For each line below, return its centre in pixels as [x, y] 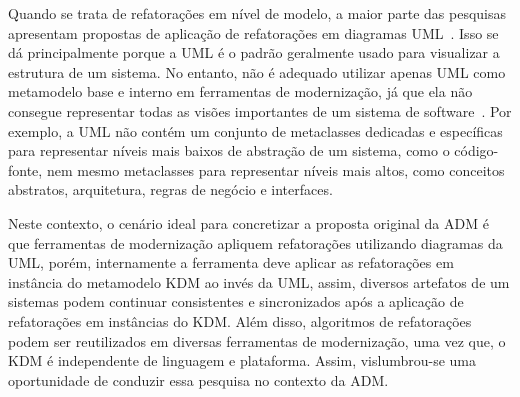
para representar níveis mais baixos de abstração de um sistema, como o [229, 150]
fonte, [25, 169]
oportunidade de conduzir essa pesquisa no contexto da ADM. [198, 379]
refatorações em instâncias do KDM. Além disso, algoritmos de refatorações [240, 320]
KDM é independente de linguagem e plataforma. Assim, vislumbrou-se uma [242, 360]
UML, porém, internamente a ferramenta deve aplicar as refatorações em [231, 262]
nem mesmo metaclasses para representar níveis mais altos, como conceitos [275, 169]
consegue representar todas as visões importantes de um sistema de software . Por [260, 110]
